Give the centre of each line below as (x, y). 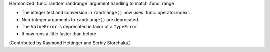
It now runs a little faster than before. (60, 34)
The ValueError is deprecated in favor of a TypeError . (80, 27)
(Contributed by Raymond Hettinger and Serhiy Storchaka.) (70, 43)
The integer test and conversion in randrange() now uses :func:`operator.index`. (106, 13)
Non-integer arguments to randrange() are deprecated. (81, 19)
